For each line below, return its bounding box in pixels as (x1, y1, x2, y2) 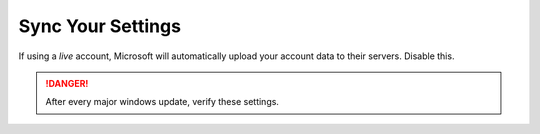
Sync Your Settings (18, 15, 182, 37)
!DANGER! (45, 77, 89, 89)
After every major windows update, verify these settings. (45, 96, 280, 108)
